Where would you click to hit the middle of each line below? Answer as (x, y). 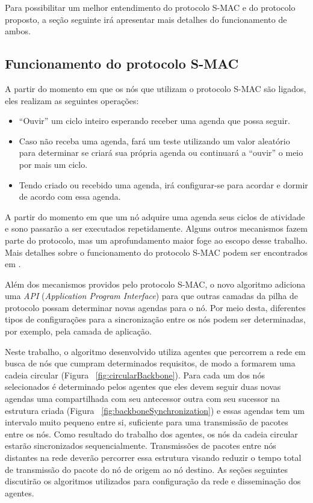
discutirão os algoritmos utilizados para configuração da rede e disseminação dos (153, 481)
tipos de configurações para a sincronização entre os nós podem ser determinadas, (155, 319)
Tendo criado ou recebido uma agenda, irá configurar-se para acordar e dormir (163, 184)
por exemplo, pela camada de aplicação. (78, 331)
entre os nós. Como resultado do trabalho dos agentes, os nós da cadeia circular (151, 434)
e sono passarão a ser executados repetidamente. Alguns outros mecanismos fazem (156, 228)
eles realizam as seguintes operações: (72, 100)
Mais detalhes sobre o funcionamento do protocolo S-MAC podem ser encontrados (156, 252)
